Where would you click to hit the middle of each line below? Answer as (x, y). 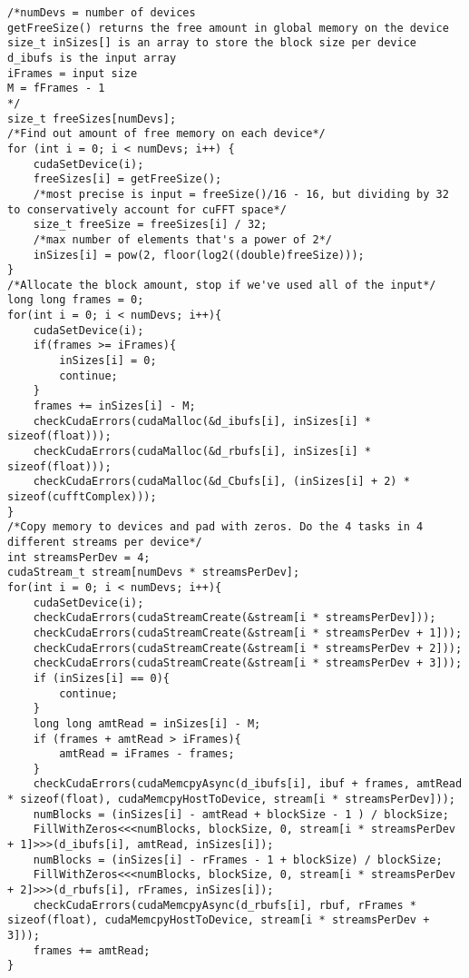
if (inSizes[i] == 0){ (101, 678)
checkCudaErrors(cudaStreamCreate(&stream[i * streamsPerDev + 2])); (248, 648)
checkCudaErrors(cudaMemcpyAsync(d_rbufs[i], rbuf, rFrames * (225, 905)
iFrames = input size (73, 73)
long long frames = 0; (76, 300)
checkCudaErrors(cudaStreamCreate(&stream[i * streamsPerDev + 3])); (248, 663)
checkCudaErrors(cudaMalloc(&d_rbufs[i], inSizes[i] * (202, 452)
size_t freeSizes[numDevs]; (92, 119)
